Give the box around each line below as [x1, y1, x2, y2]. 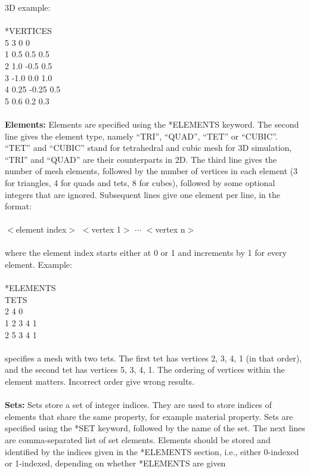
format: [5, 200, 32, 212]
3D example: [5, 1, 51, 13]
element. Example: [5, 258, 72, 271]
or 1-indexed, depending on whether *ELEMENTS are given [5, 457, 226, 469]
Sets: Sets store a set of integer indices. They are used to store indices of [5, 398, 272, 411]
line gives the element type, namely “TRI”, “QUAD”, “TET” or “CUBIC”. [5, 129, 278, 142]
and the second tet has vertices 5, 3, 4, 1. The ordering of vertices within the [5, 363, 285, 376]
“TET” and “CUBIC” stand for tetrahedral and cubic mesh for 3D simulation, [5, 141, 292, 154]
